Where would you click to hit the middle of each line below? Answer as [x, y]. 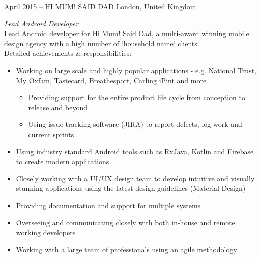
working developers [46, 232]
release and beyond [58, 107]
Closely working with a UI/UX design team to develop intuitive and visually [135, 178]
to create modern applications [63, 161]
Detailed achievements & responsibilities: [68, 53]
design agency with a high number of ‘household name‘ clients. [102, 43]
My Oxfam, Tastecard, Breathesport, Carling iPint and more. [112, 80]
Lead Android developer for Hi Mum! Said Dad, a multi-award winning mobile [127, 33]
